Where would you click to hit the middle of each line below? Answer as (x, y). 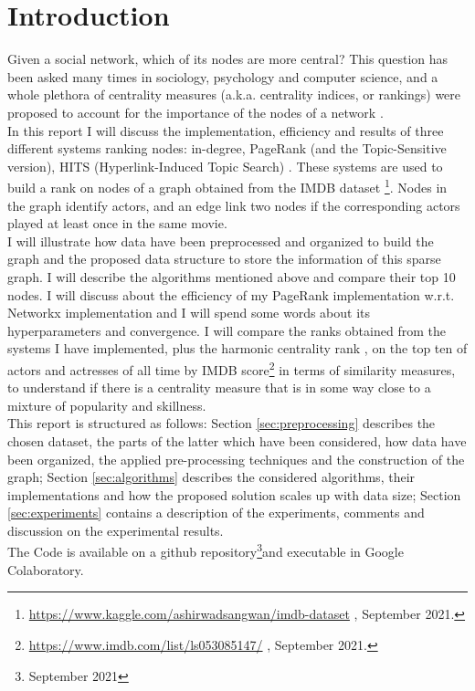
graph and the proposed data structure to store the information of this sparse (224, 259)
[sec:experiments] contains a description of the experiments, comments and (216, 513)
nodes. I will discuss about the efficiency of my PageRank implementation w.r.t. (231, 294)
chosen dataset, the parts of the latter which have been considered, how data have (237, 440)
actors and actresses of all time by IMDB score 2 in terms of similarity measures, (232, 368)
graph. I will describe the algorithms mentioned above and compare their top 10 (232, 276)
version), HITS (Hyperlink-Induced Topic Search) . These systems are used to (225, 166)
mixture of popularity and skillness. (107, 405)
